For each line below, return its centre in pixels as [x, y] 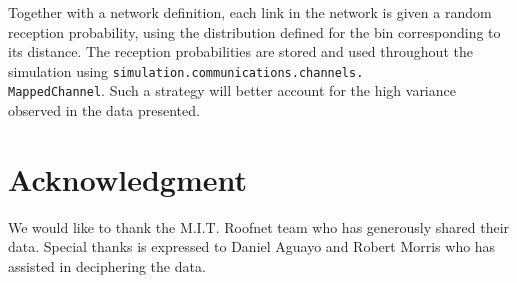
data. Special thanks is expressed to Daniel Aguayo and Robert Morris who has [252, 246]
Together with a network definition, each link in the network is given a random [250, 12]
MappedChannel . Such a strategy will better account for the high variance [232, 90]
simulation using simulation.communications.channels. [186, 70]
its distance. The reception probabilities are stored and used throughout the [240, 51]
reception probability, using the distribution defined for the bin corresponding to [254, 31]
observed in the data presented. [104, 110]
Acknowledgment [127, 178]
